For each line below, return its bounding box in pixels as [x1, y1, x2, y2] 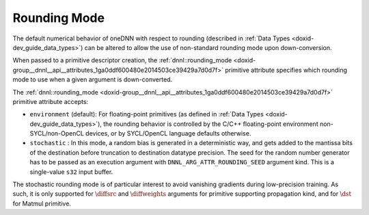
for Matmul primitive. [12, 199, 72, 207]
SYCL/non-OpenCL [29, 129, 85, 138]
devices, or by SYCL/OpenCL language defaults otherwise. [85, 129, 251, 138]
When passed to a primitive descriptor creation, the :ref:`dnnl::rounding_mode [12, 56, 232, 64]
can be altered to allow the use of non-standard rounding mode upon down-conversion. [84, 43, 332, 51]
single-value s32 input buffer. [29, 168, 113, 176]
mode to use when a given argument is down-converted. [12, 75, 173, 84]
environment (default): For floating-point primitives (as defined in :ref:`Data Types [29, 110, 264, 118]
